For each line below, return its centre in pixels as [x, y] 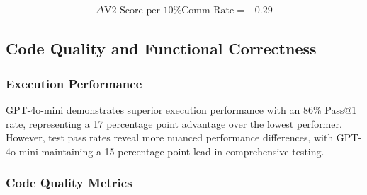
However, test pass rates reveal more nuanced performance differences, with [170, 137]
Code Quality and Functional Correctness [161, 48]
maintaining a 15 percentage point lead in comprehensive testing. [183, 151]
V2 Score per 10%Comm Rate [169, 11]
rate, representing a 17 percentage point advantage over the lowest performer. [174, 123]
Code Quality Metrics [69, 183]
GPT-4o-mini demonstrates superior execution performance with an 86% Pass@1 [181, 110]
